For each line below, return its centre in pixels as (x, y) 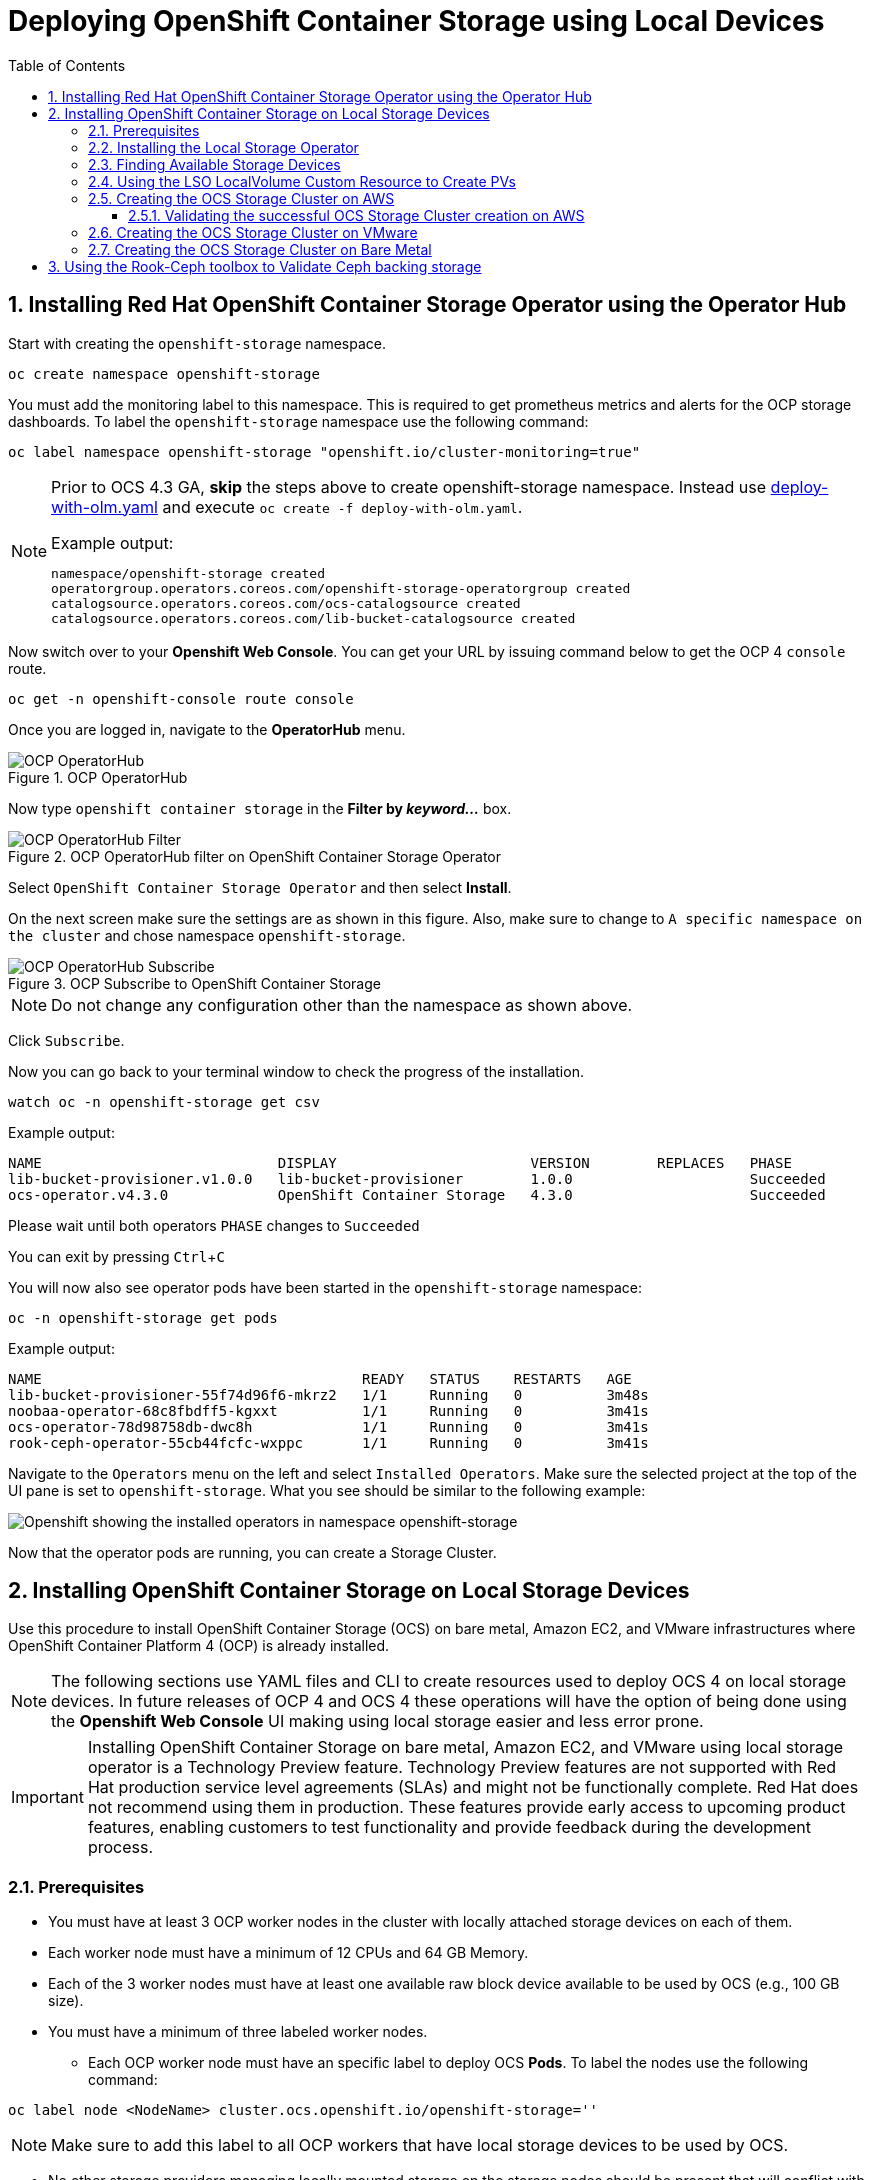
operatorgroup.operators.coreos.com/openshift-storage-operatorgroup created (341, 588)
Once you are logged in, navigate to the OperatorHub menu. (207, 729)
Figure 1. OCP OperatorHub (98, 777)
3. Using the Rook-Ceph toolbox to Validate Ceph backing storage (265, 266)
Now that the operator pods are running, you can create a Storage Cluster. (252, 1552)
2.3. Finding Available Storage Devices (214, 164)
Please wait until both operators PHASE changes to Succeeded (214, 1225)
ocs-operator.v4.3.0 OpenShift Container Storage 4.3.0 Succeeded (417, 1194)
